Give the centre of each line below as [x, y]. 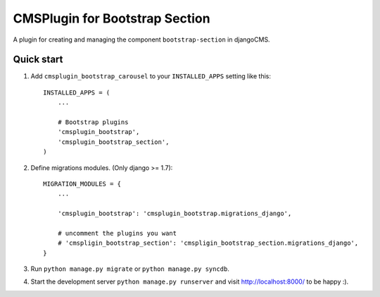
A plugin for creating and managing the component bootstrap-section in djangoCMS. [141, 40]
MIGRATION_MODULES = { [82, 184]
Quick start [38, 60]
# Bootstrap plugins [93, 122]
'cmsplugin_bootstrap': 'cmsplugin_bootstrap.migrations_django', [175, 214]
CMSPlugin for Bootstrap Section [112, 18]
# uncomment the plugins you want [117, 233]
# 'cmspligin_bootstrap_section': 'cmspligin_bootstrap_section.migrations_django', [208, 243]
